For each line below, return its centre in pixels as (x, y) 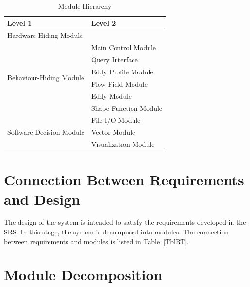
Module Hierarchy (85, 6)
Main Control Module (124, 47)
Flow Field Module (119, 83)
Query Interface (114, 60)
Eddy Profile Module (122, 71)
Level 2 (103, 23)
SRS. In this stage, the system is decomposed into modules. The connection (117, 232)
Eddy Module (111, 96)
